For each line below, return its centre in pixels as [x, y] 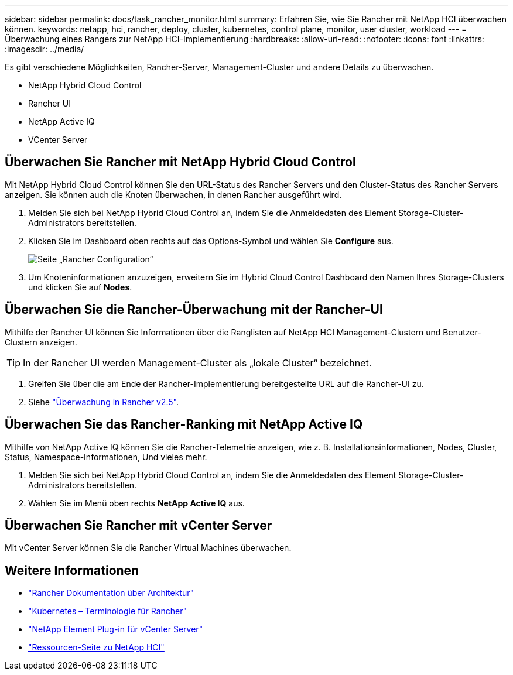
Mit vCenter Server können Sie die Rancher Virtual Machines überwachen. [148, 548]
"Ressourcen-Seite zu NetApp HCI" [96, 647]
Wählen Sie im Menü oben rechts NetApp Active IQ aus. [136, 503]
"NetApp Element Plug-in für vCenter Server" [116, 629]
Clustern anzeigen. [41, 342]
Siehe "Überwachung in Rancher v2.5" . [103, 402]
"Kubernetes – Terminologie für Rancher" [108, 611]
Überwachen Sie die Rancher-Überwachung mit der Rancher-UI [194, 310]
